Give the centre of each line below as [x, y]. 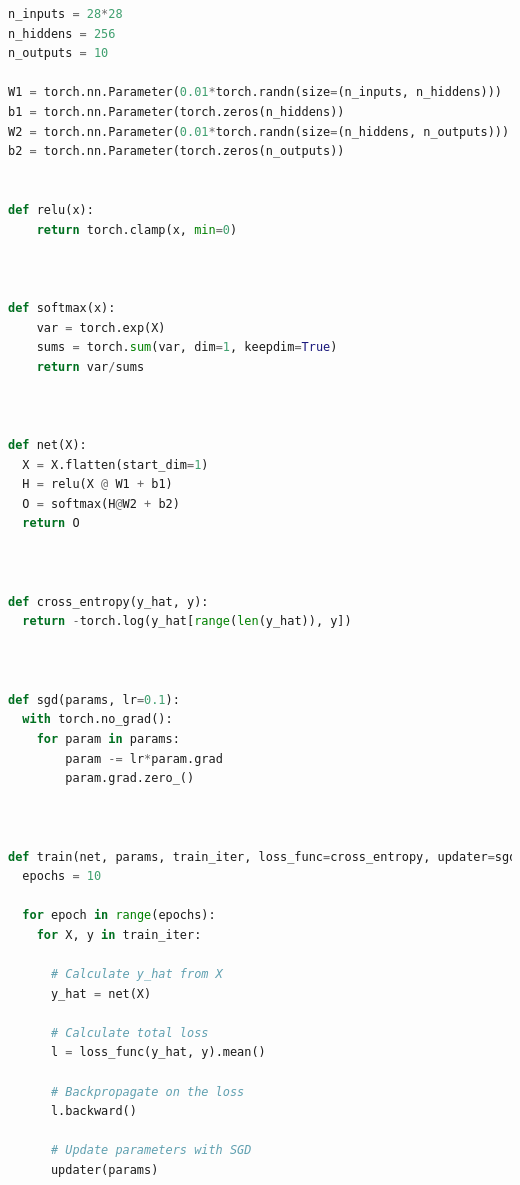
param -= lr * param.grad [144, 758]
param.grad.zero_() [130, 778]
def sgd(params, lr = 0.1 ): [94, 699]
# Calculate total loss [129, 1032]
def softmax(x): [62, 307]
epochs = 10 [62, 876]
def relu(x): [51, 209]
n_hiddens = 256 [62, 33]
